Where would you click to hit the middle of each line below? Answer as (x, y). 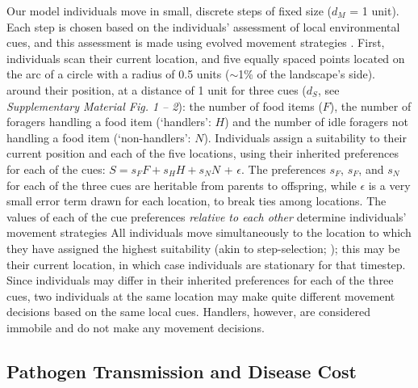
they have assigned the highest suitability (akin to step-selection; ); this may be (203, 248)
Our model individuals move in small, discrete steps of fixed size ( (169, 11)
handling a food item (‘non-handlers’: (99, 137)
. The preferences (284, 169)
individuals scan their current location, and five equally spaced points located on (206, 58)
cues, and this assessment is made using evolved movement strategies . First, (196, 42)
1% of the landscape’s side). (307, 74)
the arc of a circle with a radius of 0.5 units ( (118, 74)
